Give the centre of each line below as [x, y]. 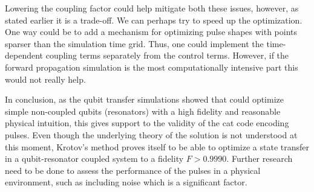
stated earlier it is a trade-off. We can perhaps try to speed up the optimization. [154, 20]
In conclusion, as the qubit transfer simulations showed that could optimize [144, 99]
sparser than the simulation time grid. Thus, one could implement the [134, 43]
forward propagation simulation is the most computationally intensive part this [152, 67]
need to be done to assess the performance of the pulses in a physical [133, 170]
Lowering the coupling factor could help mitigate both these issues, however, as [152, 8]
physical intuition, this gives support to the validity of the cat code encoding [147, 123]
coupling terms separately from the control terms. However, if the [167, 55]
